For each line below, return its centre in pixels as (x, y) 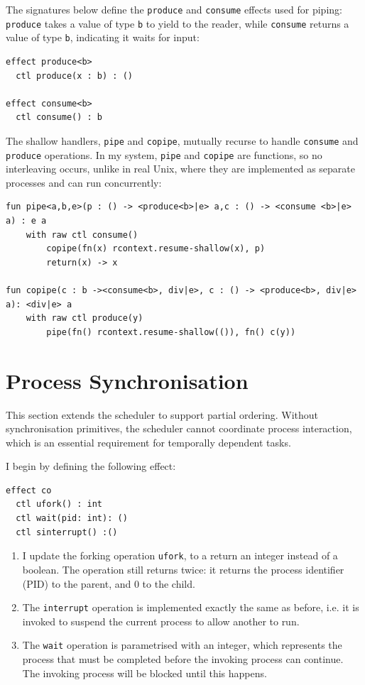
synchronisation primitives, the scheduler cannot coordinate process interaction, (179, 428)
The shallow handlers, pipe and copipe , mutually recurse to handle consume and (182, 140)
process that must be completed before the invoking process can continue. (183, 659)
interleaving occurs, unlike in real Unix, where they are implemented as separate (180, 169)
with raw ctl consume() (82, 235)
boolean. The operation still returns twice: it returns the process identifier (183, 569)
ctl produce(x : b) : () (74, 76)
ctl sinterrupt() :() (67, 532)
